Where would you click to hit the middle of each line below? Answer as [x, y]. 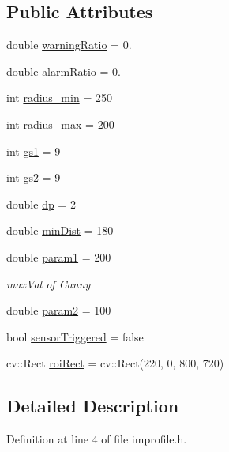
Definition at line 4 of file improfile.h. [97, 439]
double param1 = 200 [59, 256]
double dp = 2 [41, 203]
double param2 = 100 [59, 310]
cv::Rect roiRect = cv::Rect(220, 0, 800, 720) [115, 363]
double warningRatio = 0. [69, 45]
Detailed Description [93, 406]
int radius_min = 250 [59, 98]
